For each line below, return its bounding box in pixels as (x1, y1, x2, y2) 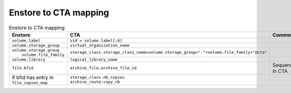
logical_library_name (70, 57, 118, 62)
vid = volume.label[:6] (70, 38, 123, 43)
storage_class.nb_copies (70, 75, 125, 80)
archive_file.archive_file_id (70, 66, 137, 71)
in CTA (272, 67, 288, 74)
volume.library (12, 57, 46, 62)
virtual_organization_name (70, 42, 129, 48)
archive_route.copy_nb (70, 80, 120, 84)
